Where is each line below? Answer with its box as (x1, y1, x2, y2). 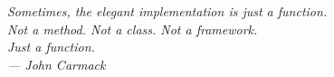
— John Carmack (7, 54, 106, 73)
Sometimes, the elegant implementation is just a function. (7, 2, 328, 20)
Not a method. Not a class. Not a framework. (7, 19, 258, 38)
